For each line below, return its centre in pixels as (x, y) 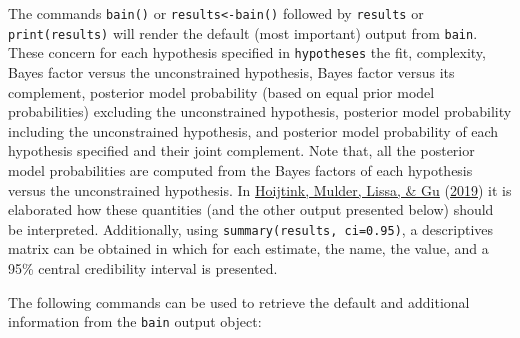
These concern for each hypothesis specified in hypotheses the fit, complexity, (247, 52)
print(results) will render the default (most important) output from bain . (243, 32)
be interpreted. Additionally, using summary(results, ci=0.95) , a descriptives (251, 228)
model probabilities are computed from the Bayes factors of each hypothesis (240, 169)
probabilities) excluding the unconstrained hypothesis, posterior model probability (260, 111)
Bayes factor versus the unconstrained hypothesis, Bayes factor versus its (231, 71)
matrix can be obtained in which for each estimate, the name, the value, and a (248, 248)
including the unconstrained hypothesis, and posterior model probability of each (253, 130)
